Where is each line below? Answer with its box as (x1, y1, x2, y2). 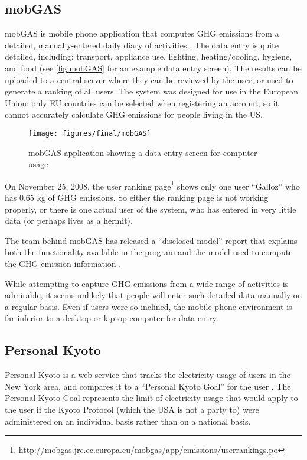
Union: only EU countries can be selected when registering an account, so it (5, 96, 279, 109)
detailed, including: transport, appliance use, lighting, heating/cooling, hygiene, (5, 50, 292, 63)
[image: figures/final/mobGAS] (28, 129, 151, 138)
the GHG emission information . (5, 257, 122, 270)
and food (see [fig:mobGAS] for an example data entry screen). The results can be (5, 61, 302, 74)
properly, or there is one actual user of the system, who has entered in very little (5, 203, 296, 215)
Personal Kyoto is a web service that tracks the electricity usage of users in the (5, 368, 290, 381)
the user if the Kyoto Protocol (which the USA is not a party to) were (5, 403, 259, 415)
